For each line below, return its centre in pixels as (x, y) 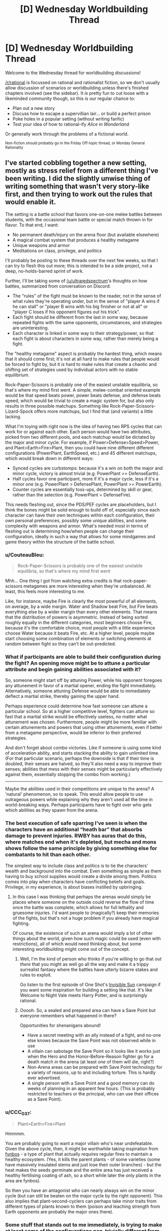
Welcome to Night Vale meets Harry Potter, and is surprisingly (83, 995)
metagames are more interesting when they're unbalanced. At (87, 586)
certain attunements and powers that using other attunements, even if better (84, 727)
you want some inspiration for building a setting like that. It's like (86, 990)
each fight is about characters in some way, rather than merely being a (85, 338)
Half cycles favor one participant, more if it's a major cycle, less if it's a (85, 478)
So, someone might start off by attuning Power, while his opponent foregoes (84, 680)
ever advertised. (44, 1077)
